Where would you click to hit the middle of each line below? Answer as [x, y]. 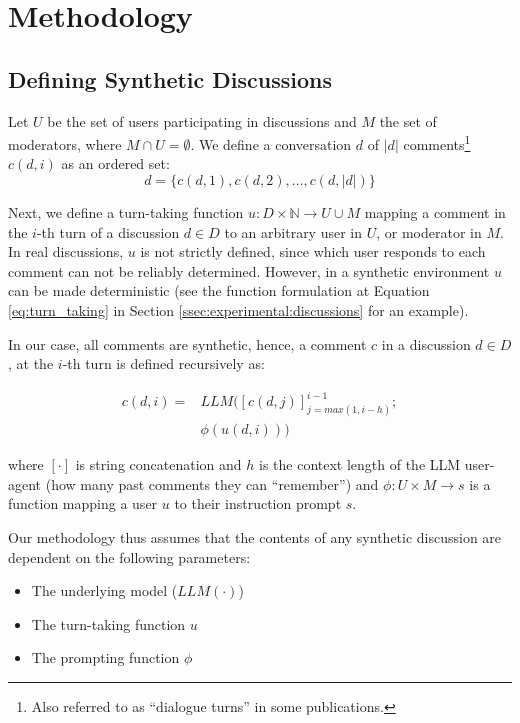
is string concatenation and [158, 464]
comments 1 [437, 142]
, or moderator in [429, 231]
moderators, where [65, 143]
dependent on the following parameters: [129, 556]
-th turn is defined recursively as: [163, 363]
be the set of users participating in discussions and [202, 120]
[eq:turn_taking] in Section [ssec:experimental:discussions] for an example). [238, 309]
